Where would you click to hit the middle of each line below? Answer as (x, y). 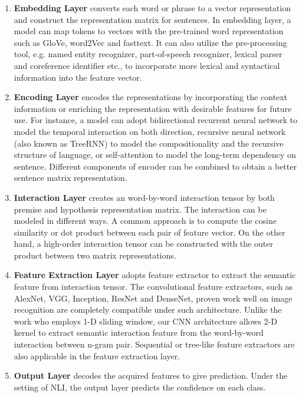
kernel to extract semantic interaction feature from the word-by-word (139, 333)
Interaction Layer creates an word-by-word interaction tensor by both (144, 197)
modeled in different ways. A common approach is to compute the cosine (145, 221)
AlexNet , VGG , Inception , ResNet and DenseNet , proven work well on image (153, 298)
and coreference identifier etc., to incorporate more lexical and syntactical (147, 65)
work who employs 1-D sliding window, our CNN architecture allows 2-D (145, 321)
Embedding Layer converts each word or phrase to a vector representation (152, 8)
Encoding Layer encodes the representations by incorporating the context (150, 97)
